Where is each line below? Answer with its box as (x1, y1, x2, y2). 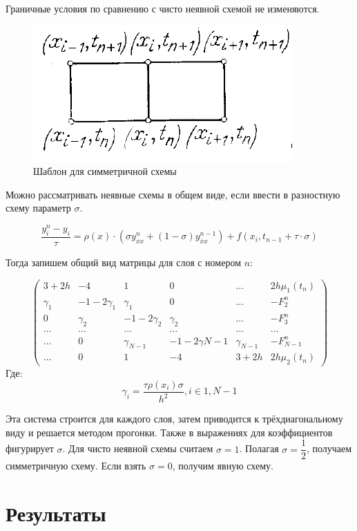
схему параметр (6, 201, 71, 215)
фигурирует (6, 441, 54, 456)
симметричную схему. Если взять (6, 458, 146, 473)
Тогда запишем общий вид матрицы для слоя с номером (6, 254, 242, 269)
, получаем (306, 441, 352, 456)
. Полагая (239, 441, 279, 456)
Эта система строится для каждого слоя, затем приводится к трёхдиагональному (6, 411, 343, 426)
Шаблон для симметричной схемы (33, 164, 177, 178)
